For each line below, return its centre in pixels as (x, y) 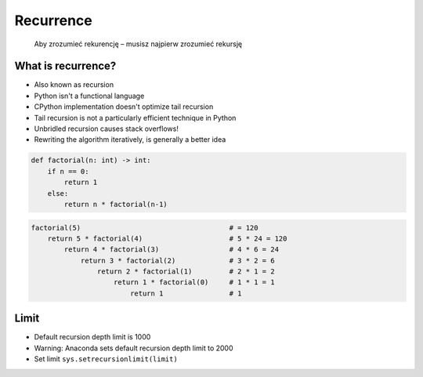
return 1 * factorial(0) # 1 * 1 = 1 (194, 283)
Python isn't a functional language (89, 96)
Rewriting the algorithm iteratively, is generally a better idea (130, 140)
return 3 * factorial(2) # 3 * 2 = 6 (177, 260)
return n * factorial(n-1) (116, 204)
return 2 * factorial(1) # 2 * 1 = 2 (186, 272)
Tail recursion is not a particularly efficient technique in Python (135, 118)
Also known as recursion (74, 85)
